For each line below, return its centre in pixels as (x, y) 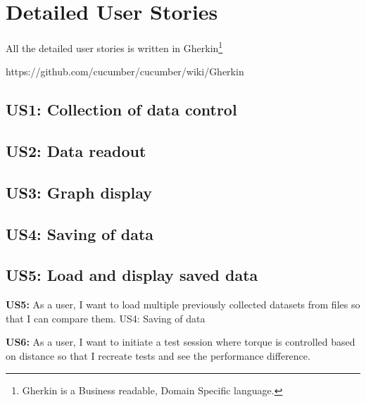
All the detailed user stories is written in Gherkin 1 (114, 47)
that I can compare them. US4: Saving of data (106, 318)
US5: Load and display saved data (132, 275)
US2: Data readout (76, 151)
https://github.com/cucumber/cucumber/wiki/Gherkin (125, 71)
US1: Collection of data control (121, 109)
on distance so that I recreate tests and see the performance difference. (158, 356)
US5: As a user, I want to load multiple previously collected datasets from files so (183, 304)
